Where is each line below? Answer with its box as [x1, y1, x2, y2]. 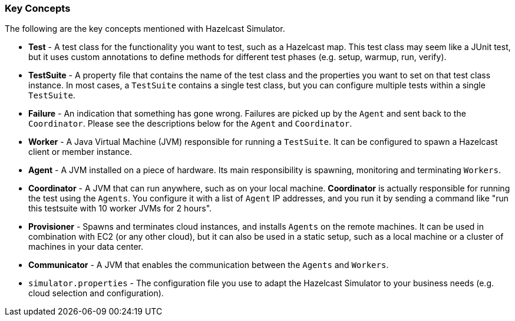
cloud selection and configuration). [28, 288, 164, 299]
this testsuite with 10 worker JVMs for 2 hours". [28, 203, 212, 214]
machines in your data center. [28, 241, 143, 252]
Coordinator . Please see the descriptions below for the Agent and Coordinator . [28, 118, 352, 129]
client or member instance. [28, 147, 132, 157]
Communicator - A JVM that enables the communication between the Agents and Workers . [28, 260, 389, 270]
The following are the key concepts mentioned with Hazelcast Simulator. [5, 24, 285, 34]
